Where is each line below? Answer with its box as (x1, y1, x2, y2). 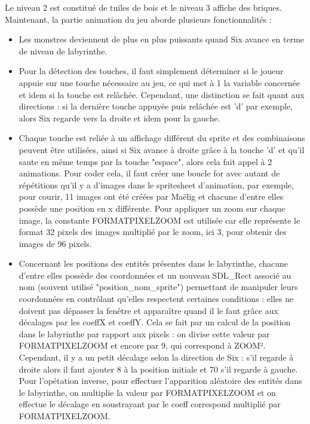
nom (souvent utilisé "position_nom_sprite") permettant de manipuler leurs (19, 280, 298, 293)
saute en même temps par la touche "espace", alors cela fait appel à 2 (19, 155, 272, 167)
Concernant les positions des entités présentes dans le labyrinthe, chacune (19, 257, 288, 270)
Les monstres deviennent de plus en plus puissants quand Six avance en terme (19, 33, 305, 45)
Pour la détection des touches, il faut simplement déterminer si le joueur (19, 65, 284, 77)
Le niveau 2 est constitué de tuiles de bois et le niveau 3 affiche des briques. (5, 1, 282, 13)
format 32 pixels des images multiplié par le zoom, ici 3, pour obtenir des (19, 225, 287, 238)
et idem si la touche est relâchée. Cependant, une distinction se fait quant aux (19, 88, 305, 100)
